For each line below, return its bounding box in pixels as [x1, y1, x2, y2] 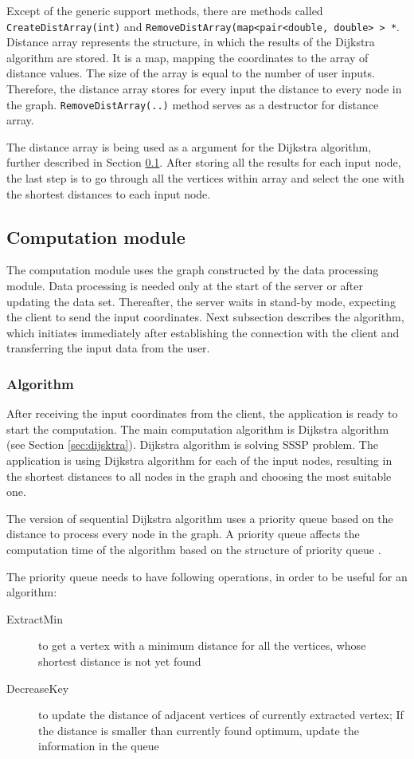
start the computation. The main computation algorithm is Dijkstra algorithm [6, 420, 389, 437]
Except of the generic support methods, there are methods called [6, 2, 323, 18]
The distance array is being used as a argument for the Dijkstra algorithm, [6, 138, 372, 155]
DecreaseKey [6, 679, 69, 696]
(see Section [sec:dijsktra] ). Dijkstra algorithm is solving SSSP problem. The [6, 436, 378, 453]
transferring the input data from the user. [6, 340, 210, 356]
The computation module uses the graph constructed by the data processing [6, 262, 379, 278]
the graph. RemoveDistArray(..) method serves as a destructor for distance [6, 96, 379, 112]
